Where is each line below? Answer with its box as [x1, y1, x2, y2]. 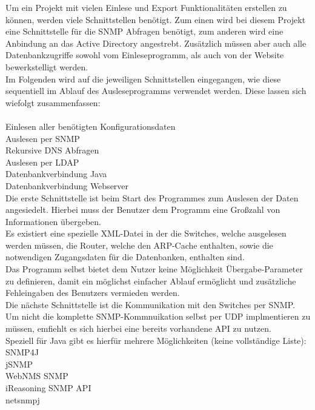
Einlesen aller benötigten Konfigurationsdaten [5, 119, 176, 132]
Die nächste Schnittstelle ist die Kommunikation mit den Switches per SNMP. [5, 298, 295, 311]
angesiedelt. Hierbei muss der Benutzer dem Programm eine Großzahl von [5, 203, 280, 216]
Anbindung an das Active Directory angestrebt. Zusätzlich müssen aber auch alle [5, 36, 307, 49]
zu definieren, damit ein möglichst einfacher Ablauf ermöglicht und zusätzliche [5, 274, 296, 287]
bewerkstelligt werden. [5, 60, 88, 73]
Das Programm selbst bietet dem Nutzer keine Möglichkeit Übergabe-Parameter [5, 263, 303, 275]
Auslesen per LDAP [5, 155, 79, 168]
